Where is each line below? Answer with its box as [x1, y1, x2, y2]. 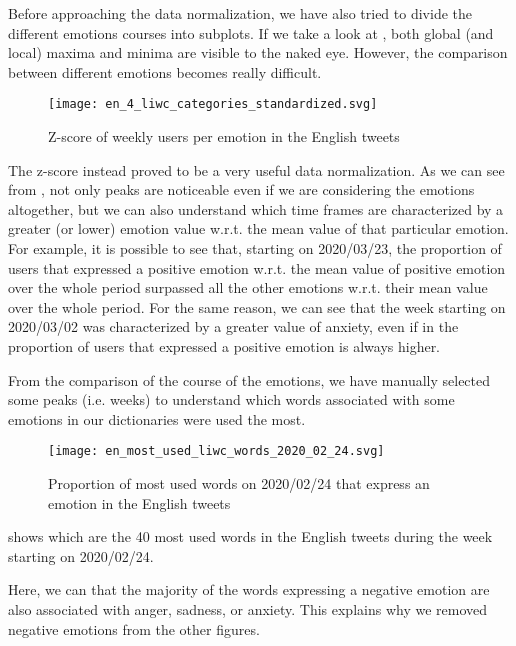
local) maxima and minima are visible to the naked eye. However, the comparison [8, 42, 508, 63]
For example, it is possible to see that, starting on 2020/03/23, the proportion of [8, 238, 502, 258]
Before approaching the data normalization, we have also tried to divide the [8, 3, 472, 23]
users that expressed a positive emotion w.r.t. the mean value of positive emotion [8, 257, 506, 278]
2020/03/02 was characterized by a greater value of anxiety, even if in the [8, 316, 459, 337]
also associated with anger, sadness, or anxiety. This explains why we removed [8, 598, 488, 619]
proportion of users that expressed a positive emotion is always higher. [8, 335, 441, 356]
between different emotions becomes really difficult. [8, 61, 322, 82]
